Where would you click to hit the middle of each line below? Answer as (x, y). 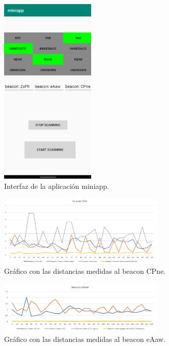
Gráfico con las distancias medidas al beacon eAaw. (85, 339)
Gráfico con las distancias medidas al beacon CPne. (85, 271)
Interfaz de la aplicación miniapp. (57, 186)
